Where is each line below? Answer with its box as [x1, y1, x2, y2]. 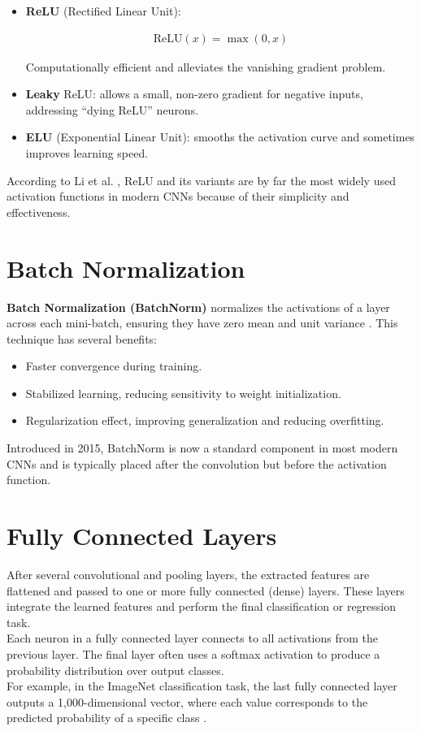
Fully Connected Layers [7, 519, 277, 552]
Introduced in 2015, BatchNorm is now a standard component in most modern [7, 439, 398, 456]
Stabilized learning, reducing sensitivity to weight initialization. [25, 384, 341, 401]
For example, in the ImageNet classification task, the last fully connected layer [7, 677, 397, 694]
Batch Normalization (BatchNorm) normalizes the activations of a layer [7, 298, 390, 315]
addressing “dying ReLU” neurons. [25, 101, 199, 118]
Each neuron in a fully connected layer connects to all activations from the [7, 629, 379, 647]
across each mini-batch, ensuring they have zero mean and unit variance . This [7, 314, 398, 331]
